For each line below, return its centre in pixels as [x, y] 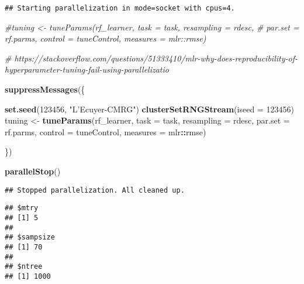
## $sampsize [30, 237]
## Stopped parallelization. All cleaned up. [95, 190]
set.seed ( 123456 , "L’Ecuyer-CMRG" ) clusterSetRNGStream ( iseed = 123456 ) [149, 109]
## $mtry [22, 208]
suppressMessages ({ [45, 89]
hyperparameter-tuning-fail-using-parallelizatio [87, 69]
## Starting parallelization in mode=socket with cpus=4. [120, 8]
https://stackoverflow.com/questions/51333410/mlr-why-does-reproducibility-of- [156, 58]
